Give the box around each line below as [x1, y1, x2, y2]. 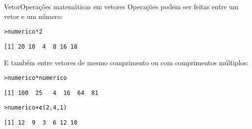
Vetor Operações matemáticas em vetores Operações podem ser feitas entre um [4, 1, 239, 11]
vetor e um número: [4, 11, 63, 21]
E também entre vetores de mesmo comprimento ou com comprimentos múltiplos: [4, 57, 249, 67]
